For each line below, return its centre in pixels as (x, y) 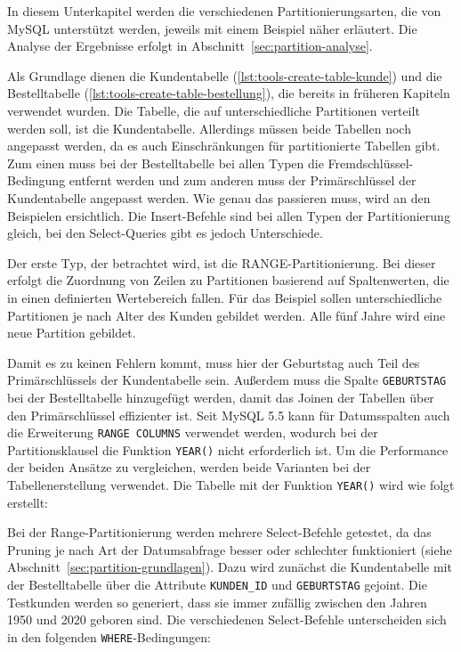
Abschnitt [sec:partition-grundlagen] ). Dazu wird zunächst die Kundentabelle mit (230, 567)
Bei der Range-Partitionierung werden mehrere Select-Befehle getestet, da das (219, 532)
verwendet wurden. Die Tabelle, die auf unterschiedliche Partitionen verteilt (214, 110)
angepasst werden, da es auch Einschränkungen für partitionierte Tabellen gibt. (224, 146)
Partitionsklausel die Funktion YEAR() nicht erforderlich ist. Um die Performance (228, 449)
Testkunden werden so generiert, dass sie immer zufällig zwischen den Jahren (217, 602)
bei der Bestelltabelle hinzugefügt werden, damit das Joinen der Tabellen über (221, 397)
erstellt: (28, 502)
